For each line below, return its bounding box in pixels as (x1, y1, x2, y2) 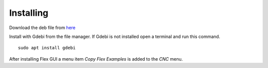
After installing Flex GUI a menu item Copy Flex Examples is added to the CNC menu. (9, 56, 183, 62)
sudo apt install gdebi (18, 45, 76, 51)
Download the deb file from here (9, 25, 75, 31)
